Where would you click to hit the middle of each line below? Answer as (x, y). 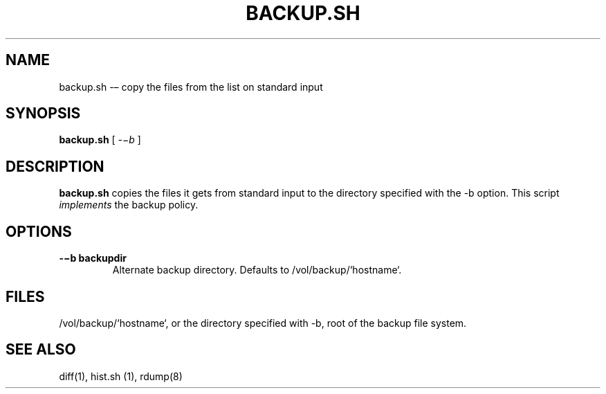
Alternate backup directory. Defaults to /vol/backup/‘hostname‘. (257, 270)
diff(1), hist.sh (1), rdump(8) (121, 376)
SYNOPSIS (43, 114)
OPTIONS (39, 231)
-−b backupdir (93, 258)
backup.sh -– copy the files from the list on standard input (191, 87)
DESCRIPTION (55, 166)
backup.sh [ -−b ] (100, 140)
